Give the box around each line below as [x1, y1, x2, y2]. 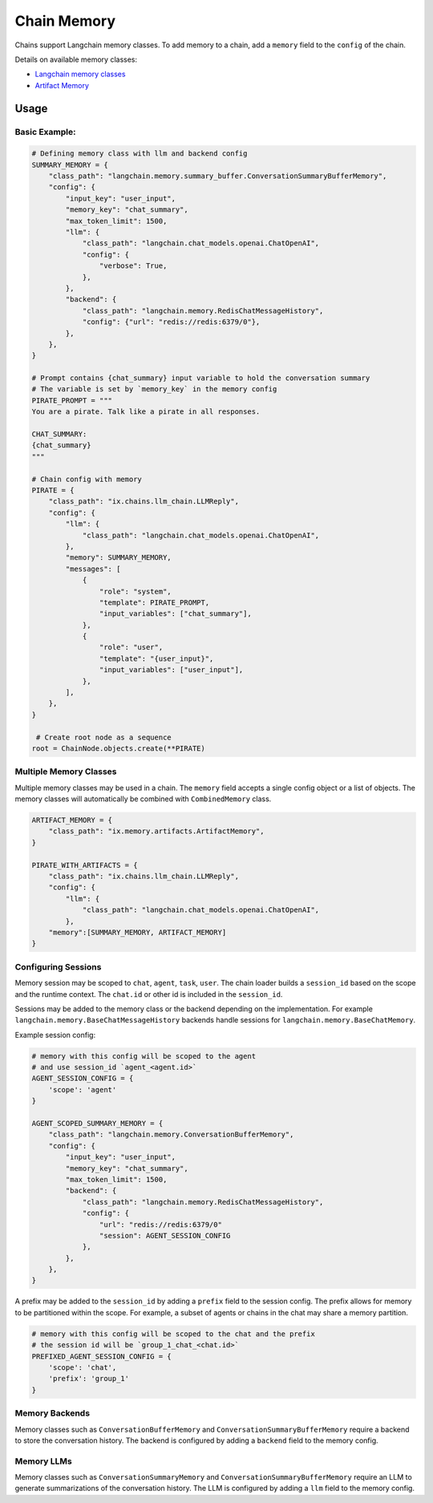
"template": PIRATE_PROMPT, [99, 598, 210, 607]
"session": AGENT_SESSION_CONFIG [99, 1231, 231, 1240]
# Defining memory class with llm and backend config [31, 149, 248, 158]
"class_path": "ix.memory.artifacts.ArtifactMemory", [48, 827, 265, 836]
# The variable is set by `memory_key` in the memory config [31, 385, 277, 394]
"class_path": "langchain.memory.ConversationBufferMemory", [48, 1130, 294, 1139]
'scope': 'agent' [48, 1085, 117, 1094]
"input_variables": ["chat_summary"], [99, 610, 252, 618]
